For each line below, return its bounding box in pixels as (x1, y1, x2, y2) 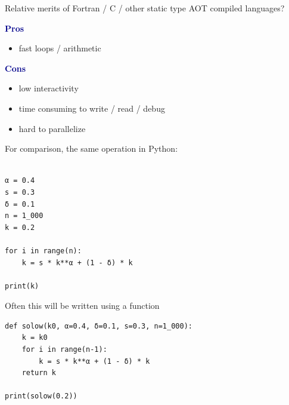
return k (21, 369, 56, 378)
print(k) (5, 281, 39, 290)
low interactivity (18, 82, 79, 94)
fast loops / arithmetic (18, 42, 101, 54)
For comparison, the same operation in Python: (5, 142, 178, 155)
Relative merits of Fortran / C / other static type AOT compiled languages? (5, 2, 285, 14)
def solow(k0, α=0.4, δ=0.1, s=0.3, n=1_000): (5, 321, 192, 330)
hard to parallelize (18, 122, 86, 134)
